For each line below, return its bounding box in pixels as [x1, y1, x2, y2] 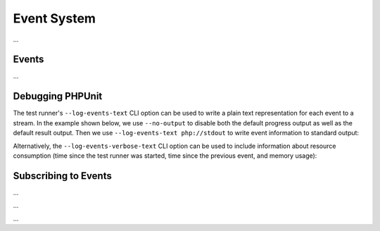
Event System [13, 11, 96, 26]
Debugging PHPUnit [13, 90, 103, 102]
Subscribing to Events [13, 170, 112, 182]
